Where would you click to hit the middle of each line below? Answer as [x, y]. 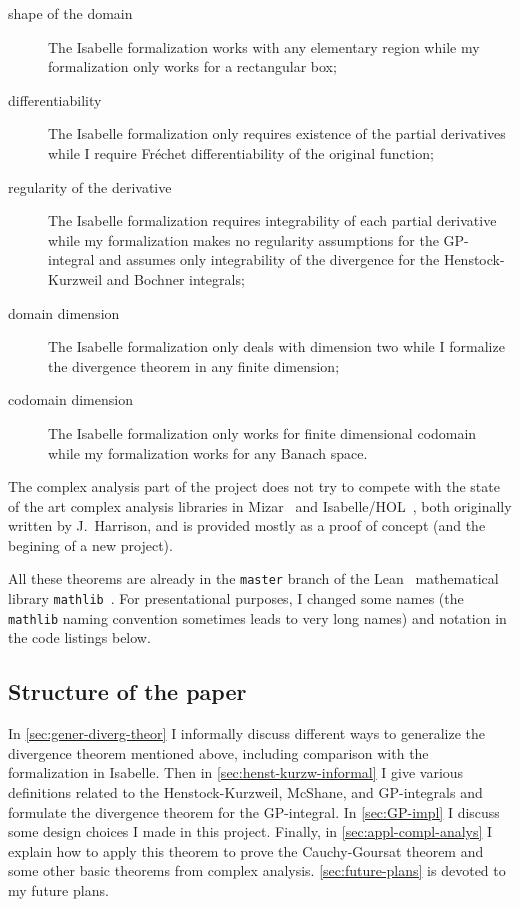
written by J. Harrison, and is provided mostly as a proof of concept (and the [247, 525]
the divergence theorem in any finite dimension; [194, 365]
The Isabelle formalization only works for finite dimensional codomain [262, 432]
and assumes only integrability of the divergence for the [269, 259]
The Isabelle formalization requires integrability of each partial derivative [272, 220]
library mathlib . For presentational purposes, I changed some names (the [236, 598]
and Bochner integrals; [175, 278]
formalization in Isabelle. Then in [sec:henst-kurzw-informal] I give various [236, 772]
